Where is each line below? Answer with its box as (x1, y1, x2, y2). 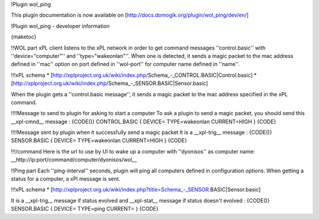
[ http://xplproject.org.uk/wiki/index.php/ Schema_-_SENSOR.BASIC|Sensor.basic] (11, 80, 209, 87)
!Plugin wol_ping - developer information (11, 22, 110, 30)
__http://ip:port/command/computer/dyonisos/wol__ (11, 156, 137, 164)
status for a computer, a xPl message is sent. (11, 175, 121, 182)
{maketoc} (11, 33, 37, 41)
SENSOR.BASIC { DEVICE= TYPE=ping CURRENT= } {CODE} (11, 205, 159, 213)
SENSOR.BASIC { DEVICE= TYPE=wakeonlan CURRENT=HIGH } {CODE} (11, 137, 187, 144)
